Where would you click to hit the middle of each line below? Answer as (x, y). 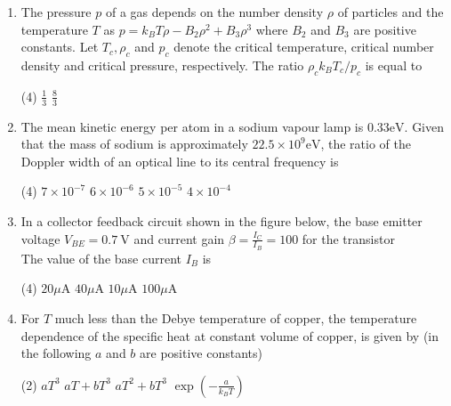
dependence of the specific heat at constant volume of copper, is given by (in (230, 335)
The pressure (56, 12)
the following (56, 353)
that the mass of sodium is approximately (134, 144)
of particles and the (391, 12)
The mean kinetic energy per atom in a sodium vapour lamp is (192, 126)
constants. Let (60, 47)
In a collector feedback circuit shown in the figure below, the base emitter (221, 220)
